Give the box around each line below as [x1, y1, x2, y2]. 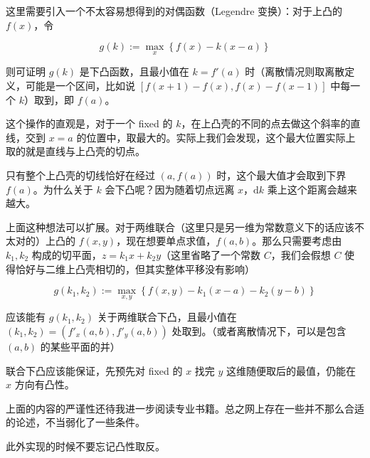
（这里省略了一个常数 [161, 247, 261, 262]
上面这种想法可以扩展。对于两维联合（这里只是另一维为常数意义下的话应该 [6, 219, 354, 234]
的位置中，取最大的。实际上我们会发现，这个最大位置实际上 [76, 129, 356, 144]
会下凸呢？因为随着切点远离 [105, 181, 235, 196]
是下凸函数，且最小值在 [79, 64, 189, 79]
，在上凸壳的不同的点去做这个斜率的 [181, 116, 351, 131]
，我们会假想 [270, 247, 331, 262]
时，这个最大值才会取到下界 [216, 167, 347, 182]
